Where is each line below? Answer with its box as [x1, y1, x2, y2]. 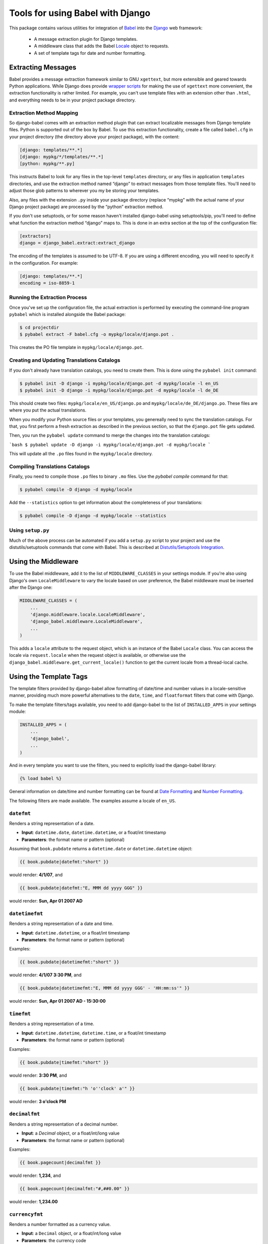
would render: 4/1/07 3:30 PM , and [9, 972, 82, 978]
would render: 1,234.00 [9, 1198, 58, 1204]
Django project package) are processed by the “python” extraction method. [9, 204, 164, 210]
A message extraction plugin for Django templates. [34, 36, 138, 42]
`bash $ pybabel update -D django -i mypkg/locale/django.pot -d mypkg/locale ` [9, 442, 211, 447]
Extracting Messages [9, 63, 76, 72]
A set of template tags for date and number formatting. [34, 50, 146, 56]
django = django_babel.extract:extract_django [19, 240, 135, 246]
